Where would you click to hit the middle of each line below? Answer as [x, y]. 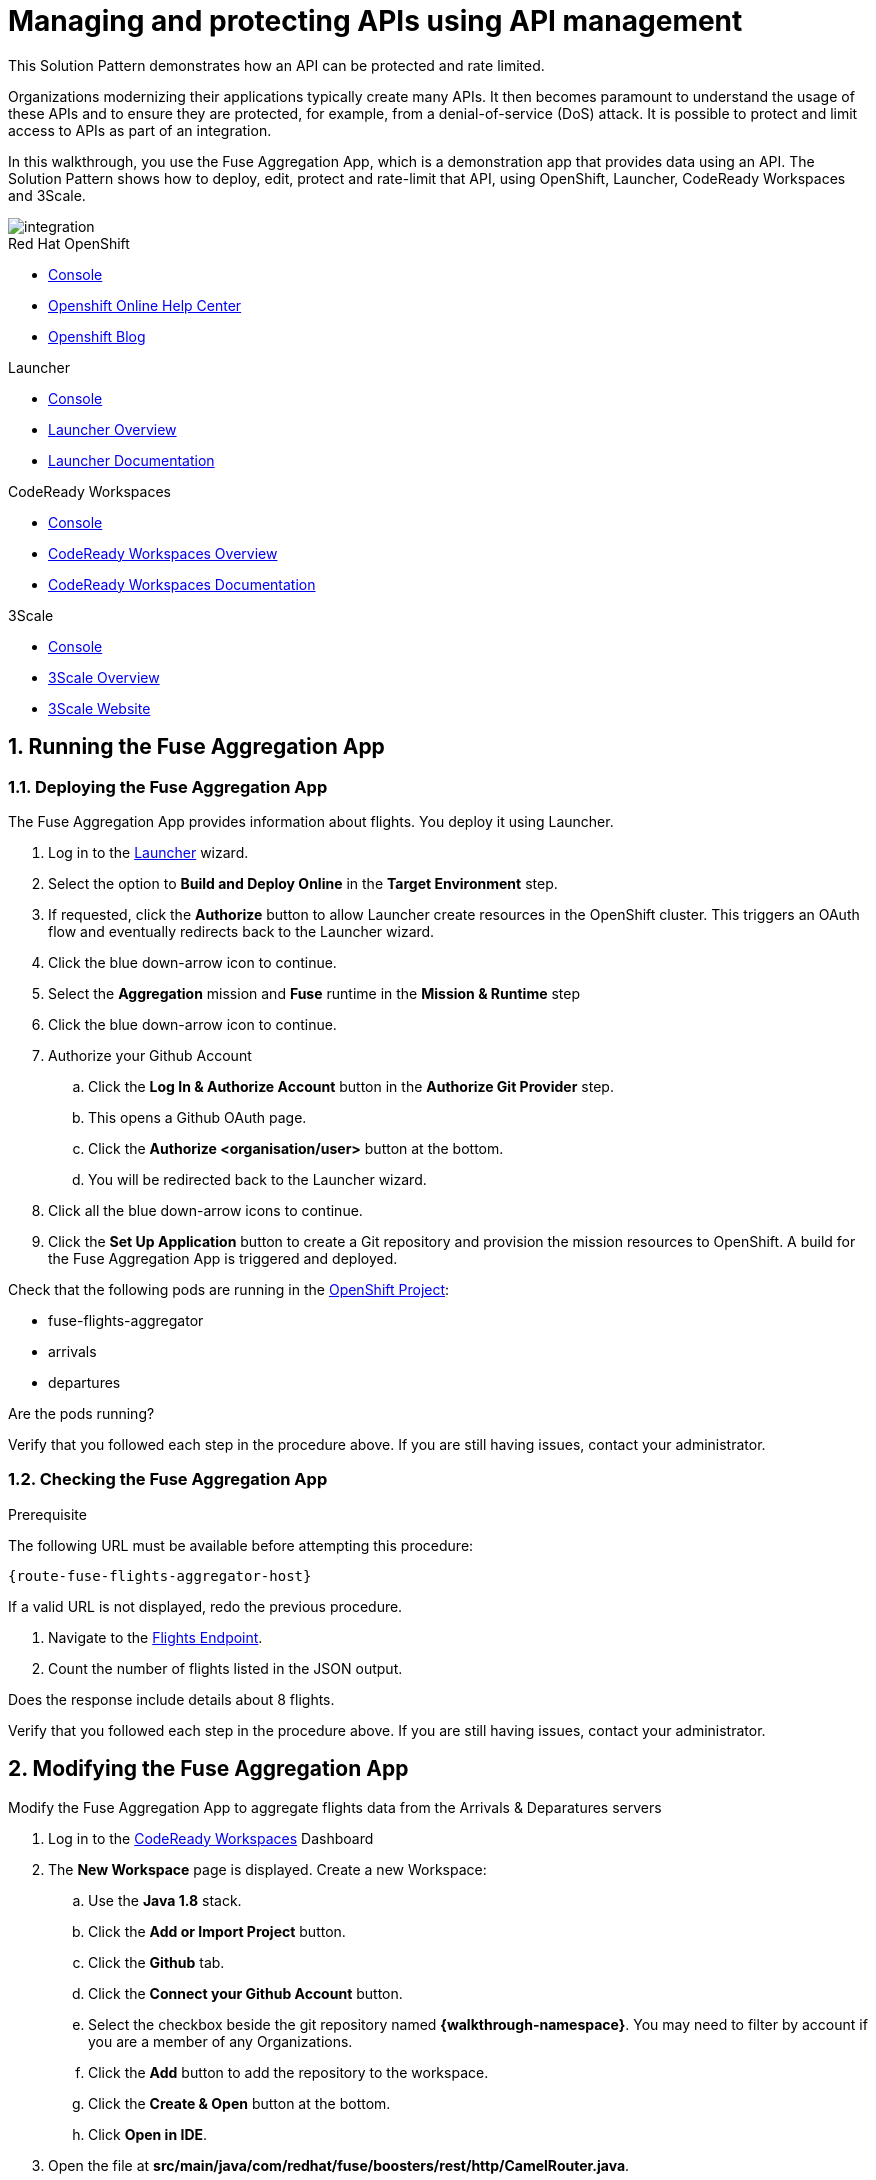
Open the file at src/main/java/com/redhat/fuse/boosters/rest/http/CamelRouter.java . [339, 2165]
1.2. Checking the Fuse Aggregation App [168, 1479]
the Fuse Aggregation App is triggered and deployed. [223, 1258]
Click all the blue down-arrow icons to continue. [205, 1210]
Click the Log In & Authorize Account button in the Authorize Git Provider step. [351, 1086]
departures [84, 1382]
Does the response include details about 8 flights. [171, 1699]
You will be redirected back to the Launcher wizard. [257, 1179]
